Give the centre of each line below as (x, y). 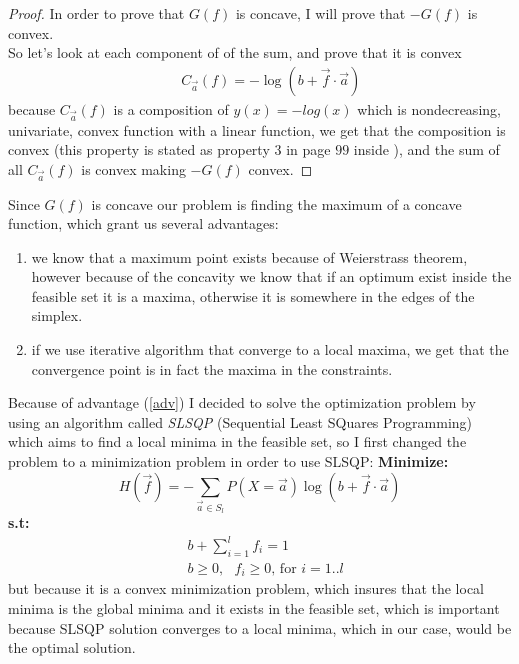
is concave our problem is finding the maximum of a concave (276, 203)
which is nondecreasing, (429, 108)
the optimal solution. (72, 647)
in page (308, 149)
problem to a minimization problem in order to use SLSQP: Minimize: (228, 461)
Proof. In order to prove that (96, 13)
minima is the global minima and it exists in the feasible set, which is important (254, 607)
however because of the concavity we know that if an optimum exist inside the (271, 276)
